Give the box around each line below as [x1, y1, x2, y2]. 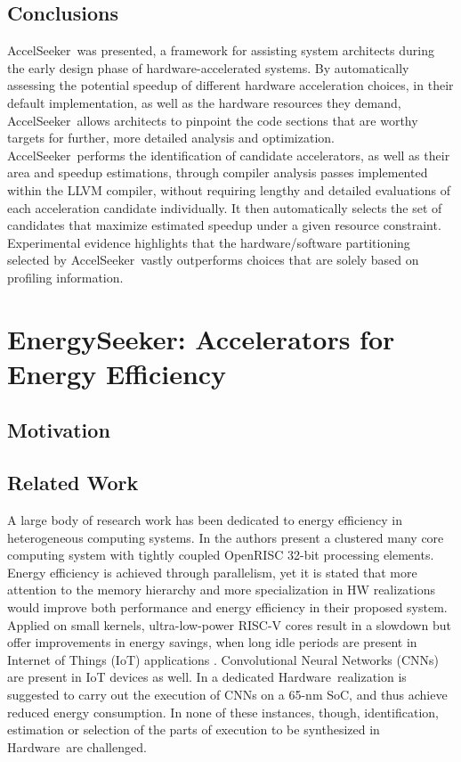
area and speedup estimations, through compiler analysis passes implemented [7, 163, 428, 182]
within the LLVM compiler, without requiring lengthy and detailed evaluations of [7, 180, 451, 199]
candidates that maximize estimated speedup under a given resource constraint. [7, 216, 441, 234]
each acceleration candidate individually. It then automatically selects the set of [7, 198, 442, 217]
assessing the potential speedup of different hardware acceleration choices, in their [7, 76, 454, 94]
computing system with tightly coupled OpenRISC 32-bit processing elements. [7, 545, 434, 564]
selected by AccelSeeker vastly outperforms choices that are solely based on [7, 250, 419, 269]
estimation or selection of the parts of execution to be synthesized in [7, 720, 380, 739]
